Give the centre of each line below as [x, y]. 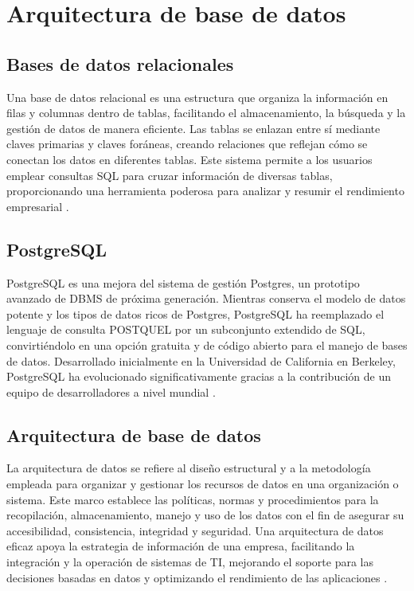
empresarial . [38, 206]
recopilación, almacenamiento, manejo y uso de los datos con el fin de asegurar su [205, 515]
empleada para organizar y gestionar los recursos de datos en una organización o [203, 484]
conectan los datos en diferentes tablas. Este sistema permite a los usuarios [189, 159]
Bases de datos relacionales [120, 63]
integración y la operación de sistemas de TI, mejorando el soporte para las [190, 562]
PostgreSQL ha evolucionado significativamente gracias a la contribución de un [199, 376]
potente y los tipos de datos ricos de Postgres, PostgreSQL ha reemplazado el [195, 313]
